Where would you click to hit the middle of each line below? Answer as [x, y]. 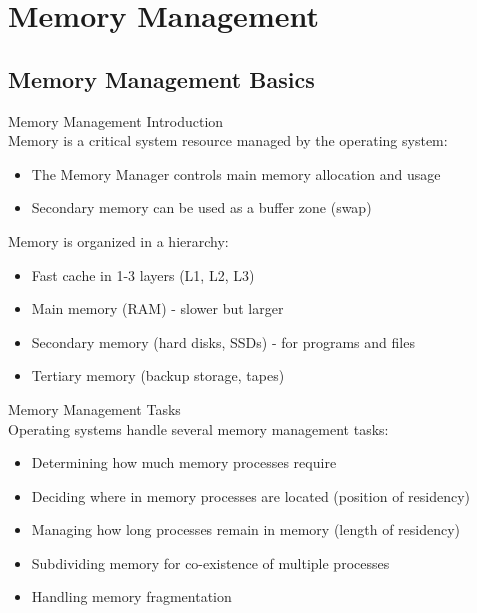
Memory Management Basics [161, 78]
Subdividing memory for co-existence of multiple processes [210, 562]
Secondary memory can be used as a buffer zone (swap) [201, 207]
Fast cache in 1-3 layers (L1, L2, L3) [143, 274]
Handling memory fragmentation [131, 596]
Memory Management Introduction [116, 120]
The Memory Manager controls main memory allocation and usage [236, 173]
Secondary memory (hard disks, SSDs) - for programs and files [223, 341]
